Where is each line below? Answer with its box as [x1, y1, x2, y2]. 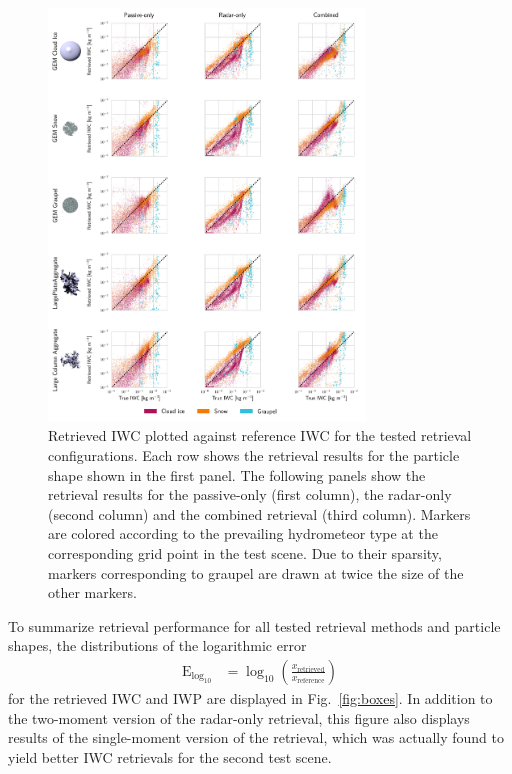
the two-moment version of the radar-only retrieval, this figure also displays [8, 707, 470, 728]
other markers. [48, 582, 137, 603]
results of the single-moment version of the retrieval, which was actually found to [8, 727, 504, 748]
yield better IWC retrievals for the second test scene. [8, 746, 332, 767]
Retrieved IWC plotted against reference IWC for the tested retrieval [48, 425, 472, 446]
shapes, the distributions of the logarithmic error [8, 635, 307, 656]
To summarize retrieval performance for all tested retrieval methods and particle [8, 615, 501, 636]
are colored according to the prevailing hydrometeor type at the [48, 523, 438, 544]
